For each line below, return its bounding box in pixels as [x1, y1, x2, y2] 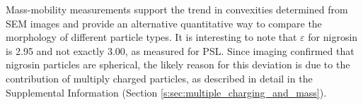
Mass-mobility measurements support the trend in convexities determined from [6, 2, 348, 16]
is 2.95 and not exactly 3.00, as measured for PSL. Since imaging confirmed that [6, 43, 355, 58]
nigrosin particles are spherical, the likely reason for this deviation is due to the [6, 57, 350, 72]
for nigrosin [308, 30, 358, 44]
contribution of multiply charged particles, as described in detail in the [6, 70, 313, 85]
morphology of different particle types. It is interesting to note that [6, 30, 297, 44]
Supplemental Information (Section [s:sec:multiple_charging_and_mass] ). [6, 85, 327, 99]
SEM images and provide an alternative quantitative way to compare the [6, 16, 322, 30]
